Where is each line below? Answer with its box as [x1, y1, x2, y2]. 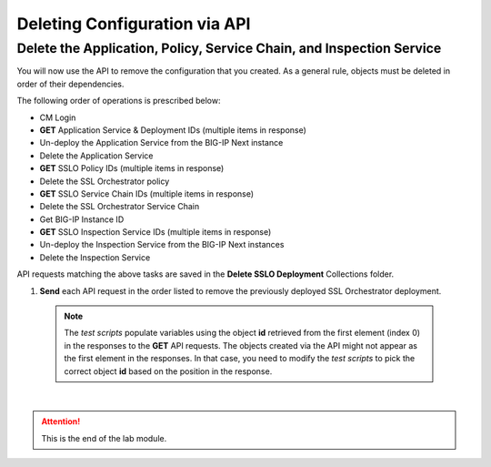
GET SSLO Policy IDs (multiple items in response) [39, 163, 225, 174]
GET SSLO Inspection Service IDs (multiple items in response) [39, 227, 272, 238]
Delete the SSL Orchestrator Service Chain [39, 201, 200, 212]
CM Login [39, 112, 76, 123]
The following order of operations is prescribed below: [16, 96, 221, 107]
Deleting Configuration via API [16, 14, 251, 34]
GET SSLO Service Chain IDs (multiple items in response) [39, 188, 255, 199]
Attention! [41, 416, 81, 427]
